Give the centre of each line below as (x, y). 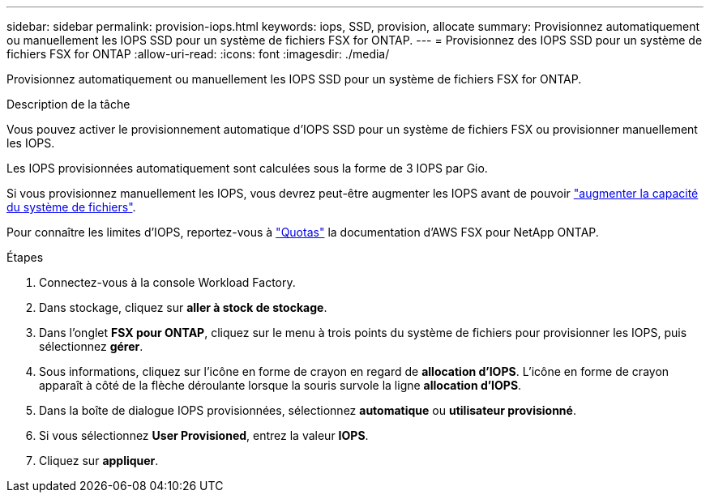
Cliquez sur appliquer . (99, 461)
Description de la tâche (68, 104)
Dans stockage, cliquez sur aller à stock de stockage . (183, 307)
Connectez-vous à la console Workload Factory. (167, 282)
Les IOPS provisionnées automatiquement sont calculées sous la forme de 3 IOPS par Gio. (247, 168)
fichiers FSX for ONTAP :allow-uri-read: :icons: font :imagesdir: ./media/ (198, 54)
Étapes (25, 257)
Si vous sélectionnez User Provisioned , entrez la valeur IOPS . (204, 435)
